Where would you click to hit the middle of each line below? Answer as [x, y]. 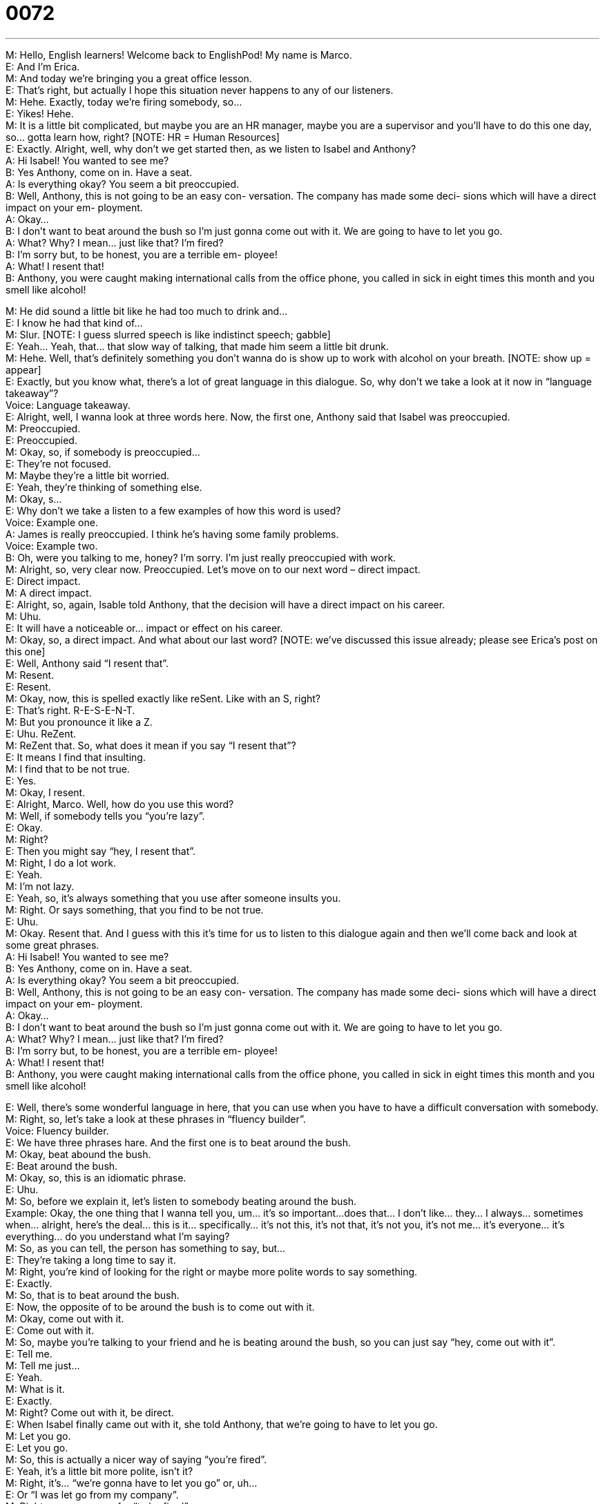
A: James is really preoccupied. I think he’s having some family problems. [172, 534]
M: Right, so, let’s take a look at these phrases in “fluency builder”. [156, 1119]
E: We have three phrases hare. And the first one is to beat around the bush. [179, 1142]
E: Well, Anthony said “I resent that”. [87, 663]
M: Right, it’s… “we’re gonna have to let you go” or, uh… [132, 1483]
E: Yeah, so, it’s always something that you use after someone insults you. [173, 898]
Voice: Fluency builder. [57, 1130]
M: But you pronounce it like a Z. [79, 722]
